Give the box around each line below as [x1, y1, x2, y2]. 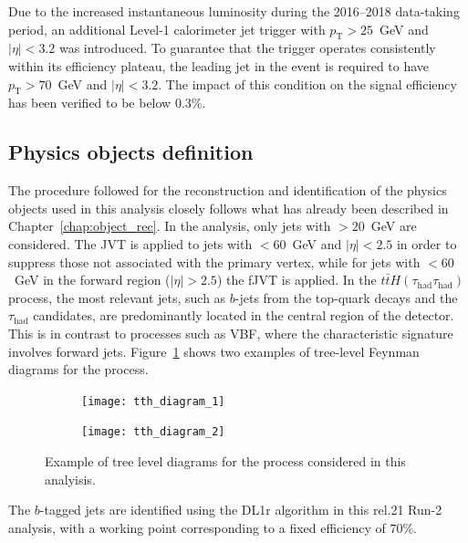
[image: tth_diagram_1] [81, 394, 225, 408]
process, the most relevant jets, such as [8, 287, 226, 307]
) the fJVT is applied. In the [216, 270, 377, 289]
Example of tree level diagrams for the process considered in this [45, 452, 406, 471]
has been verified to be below [8, 93, 172, 112]
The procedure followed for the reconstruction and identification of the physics [8, 181, 447, 200]
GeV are [370, 216, 417, 235]
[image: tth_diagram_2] [81, 425, 225, 439]
